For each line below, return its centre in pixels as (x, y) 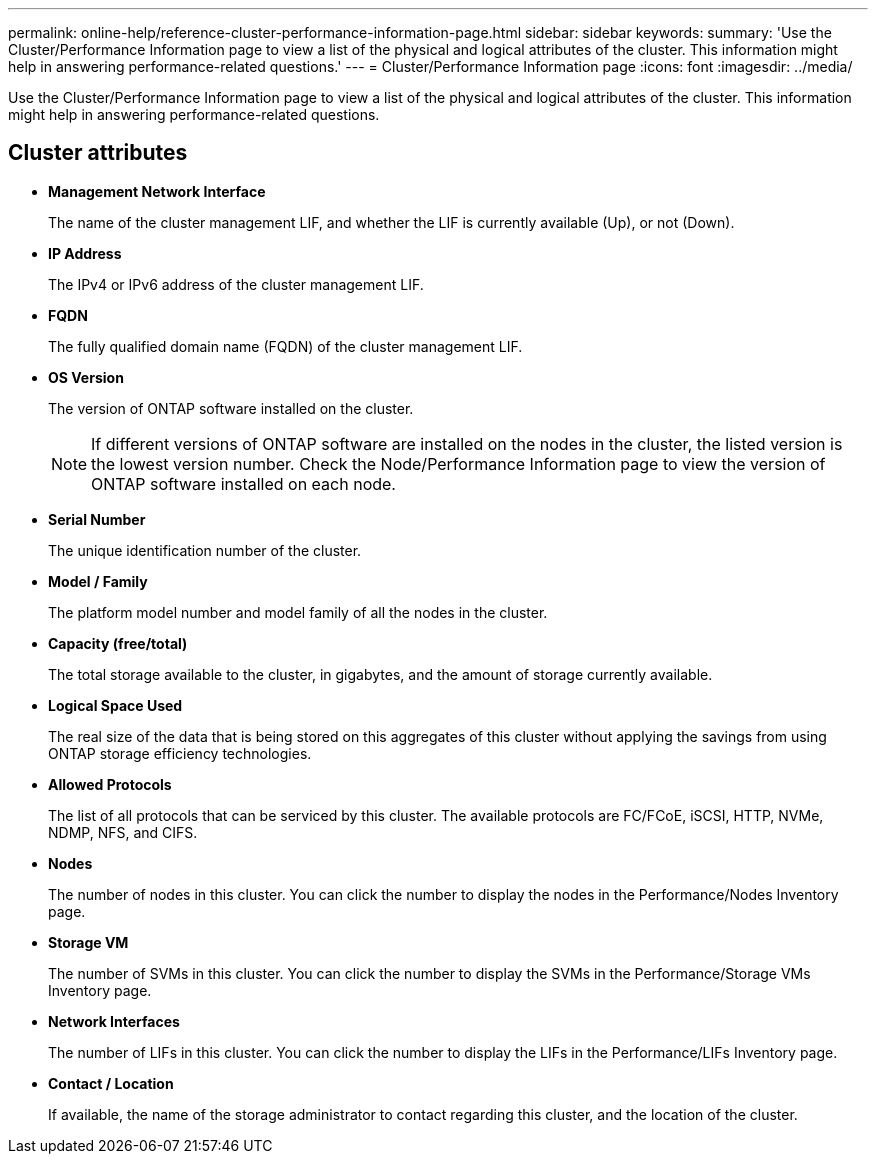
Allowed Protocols (110, 784)
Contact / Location (111, 1083)
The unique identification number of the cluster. (205, 550)
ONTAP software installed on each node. (243, 483)
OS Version (86, 377)
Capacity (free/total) (118, 643)
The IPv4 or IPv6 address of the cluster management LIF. (236, 284)
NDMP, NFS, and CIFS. (123, 832)
